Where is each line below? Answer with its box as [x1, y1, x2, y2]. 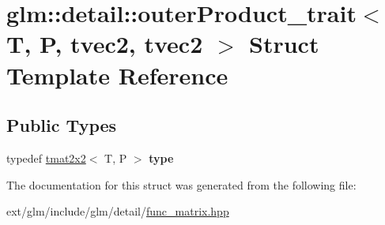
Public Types [6, 113, 117, 137]
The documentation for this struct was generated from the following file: [6, 176, 357, 193]
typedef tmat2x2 [6, 149, 86, 166]
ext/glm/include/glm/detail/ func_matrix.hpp [6, 203, 229, 219]
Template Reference [6, 58, 228, 91]
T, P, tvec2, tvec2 [6, 28, 203, 60]
